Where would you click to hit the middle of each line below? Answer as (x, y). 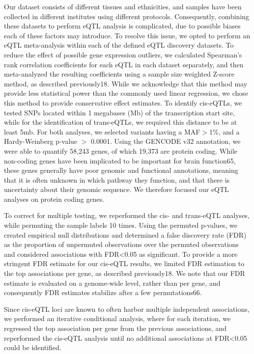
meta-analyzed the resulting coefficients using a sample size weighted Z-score (119, 74)
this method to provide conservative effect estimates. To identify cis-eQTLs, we (123, 102)
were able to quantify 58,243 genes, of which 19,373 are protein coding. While (121, 150)
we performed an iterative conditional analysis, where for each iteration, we (117, 318)
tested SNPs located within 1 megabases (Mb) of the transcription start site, (119, 112)
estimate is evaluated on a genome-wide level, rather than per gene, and (112, 283)
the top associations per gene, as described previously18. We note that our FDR (125, 273)
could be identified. (33, 347)
